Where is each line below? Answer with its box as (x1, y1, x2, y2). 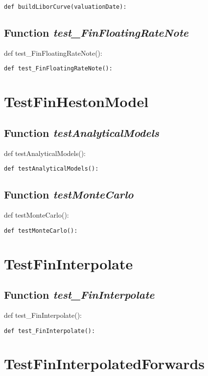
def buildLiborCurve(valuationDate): (4, 3, 127, 10)
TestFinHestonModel (4, 91, 149, 111)
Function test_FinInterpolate (4, 287, 155, 302)
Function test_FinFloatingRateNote (4, 25, 188, 40)
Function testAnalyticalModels (4, 125, 159, 140)
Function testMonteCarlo (4, 187, 134, 202)
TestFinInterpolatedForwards (4, 354, 205, 374)
